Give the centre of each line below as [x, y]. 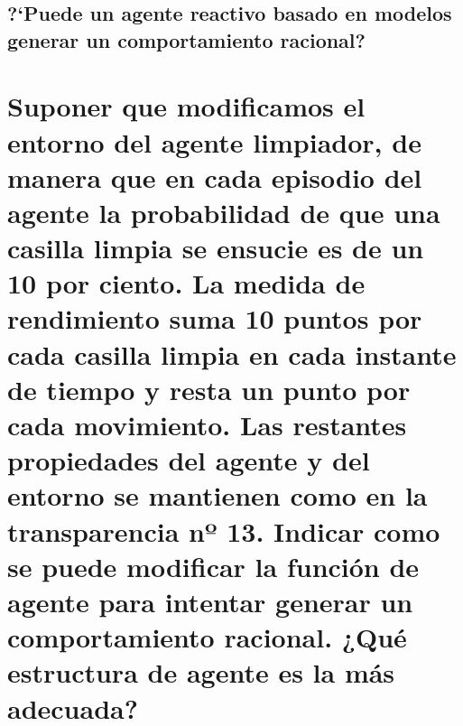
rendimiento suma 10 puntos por [215, 318]
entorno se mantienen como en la [218, 495]
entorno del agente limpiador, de [214, 141]
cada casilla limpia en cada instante [232, 354]
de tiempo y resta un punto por [209, 389]
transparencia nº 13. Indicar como [224, 531]
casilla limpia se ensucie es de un [216, 248]
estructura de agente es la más [201, 672]
